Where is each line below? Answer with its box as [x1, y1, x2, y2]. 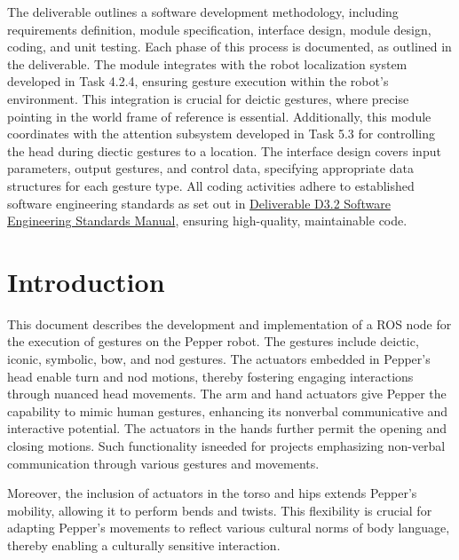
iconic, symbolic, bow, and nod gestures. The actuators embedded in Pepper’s [7, 350, 431, 368]
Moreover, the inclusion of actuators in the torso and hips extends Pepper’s [7, 484, 417, 502]
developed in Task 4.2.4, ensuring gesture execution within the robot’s [7, 72, 389, 91]
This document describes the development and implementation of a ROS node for [7, 314, 452, 333]
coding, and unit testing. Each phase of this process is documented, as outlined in [7, 37, 452, 56]
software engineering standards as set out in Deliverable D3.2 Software [7, 193, 391, 212]
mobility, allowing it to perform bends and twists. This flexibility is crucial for [7, 501, 432, 519]
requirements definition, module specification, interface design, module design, [7, 20, 431, 38]
